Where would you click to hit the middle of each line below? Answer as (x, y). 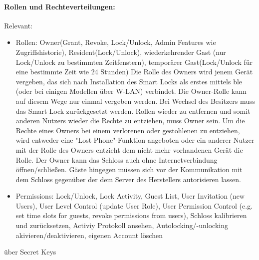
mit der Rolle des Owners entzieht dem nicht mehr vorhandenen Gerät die (129, 149)
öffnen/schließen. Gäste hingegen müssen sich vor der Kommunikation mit (129, 169)
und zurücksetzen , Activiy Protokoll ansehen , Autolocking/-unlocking (122, 225)
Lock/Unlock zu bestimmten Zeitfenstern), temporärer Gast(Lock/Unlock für (134, 62)
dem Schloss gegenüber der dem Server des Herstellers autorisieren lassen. (129, 179)
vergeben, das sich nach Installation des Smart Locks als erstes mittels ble (129, 81)
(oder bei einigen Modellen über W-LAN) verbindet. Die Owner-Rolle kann (131, 91)
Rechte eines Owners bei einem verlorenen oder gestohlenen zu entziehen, (128, 130)
